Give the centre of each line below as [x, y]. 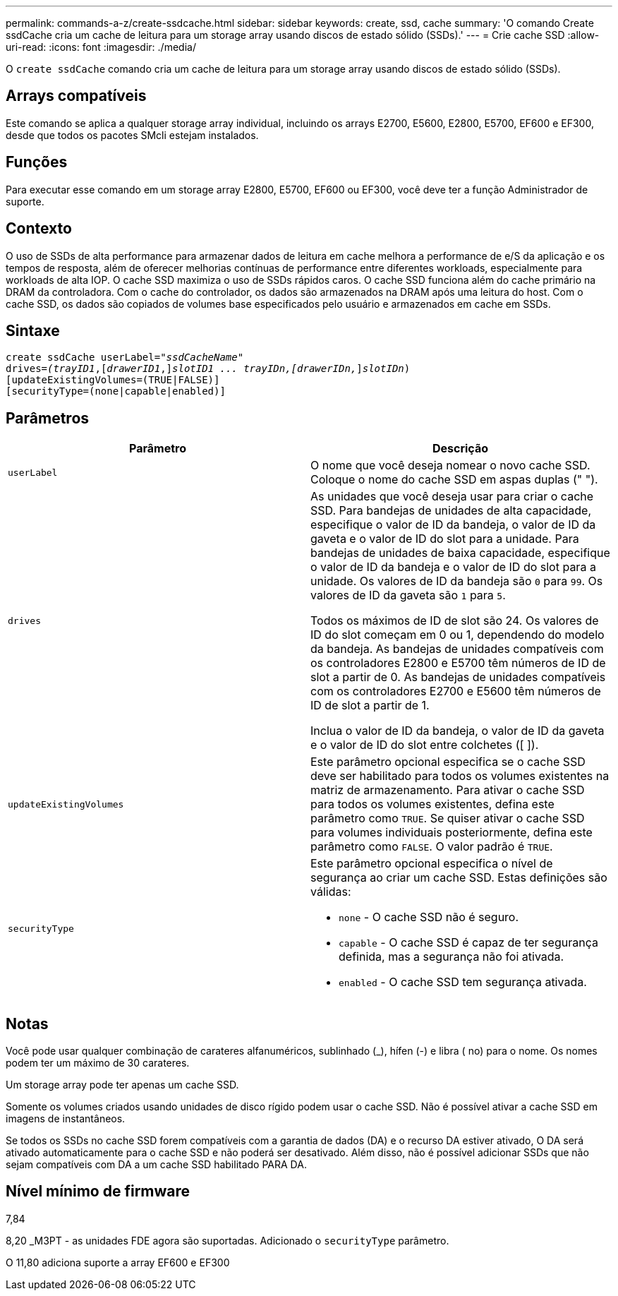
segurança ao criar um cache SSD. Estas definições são [459, 878]
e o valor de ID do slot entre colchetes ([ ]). [425, 745]
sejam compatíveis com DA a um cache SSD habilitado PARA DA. [156, 1165]
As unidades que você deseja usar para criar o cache [452, 497]
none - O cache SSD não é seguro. [429, 917]
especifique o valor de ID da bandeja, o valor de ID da [453, 525]
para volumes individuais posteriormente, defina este [452, 833]
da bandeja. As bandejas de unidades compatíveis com [457, 649]
